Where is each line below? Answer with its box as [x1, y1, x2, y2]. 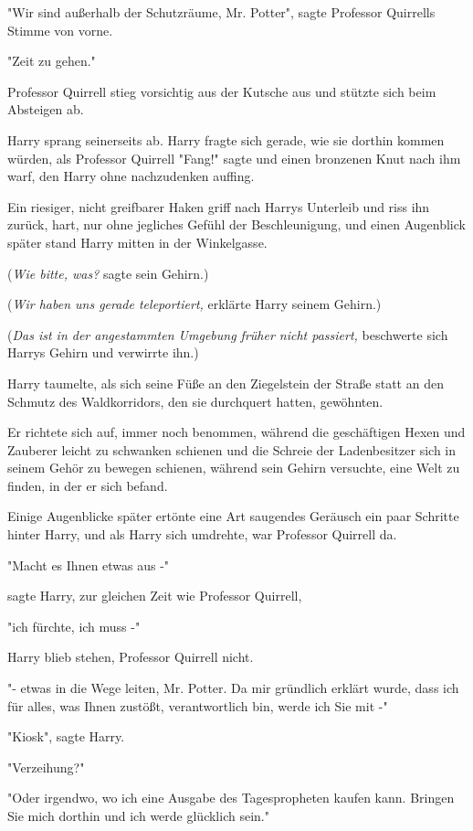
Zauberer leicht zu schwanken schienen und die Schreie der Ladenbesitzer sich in [7, 440, 457, 459]
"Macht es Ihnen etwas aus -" [7, 555, 170, 574]
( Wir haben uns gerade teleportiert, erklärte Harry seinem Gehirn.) [7, 294, 382, 314]
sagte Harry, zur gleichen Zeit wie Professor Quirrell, [7, 586, 302, 605]
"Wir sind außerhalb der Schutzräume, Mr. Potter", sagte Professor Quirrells [7, 3, 436, 21]
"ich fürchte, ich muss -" [7, 616, 141, 635]
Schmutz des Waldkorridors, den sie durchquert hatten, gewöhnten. [7, 391, 384, 410]
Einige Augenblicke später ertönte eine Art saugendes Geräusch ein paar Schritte [7, 506, 459, 526]
